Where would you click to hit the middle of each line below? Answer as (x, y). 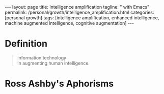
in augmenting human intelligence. (53, 63)
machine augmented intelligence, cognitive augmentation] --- (70, 23)
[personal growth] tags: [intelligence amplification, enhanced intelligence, (82, 18)
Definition (26, 44)
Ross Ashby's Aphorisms (59, 84)
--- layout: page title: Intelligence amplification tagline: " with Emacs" (77, 7)
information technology (42, 57)
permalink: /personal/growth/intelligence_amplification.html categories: (79, 12)
